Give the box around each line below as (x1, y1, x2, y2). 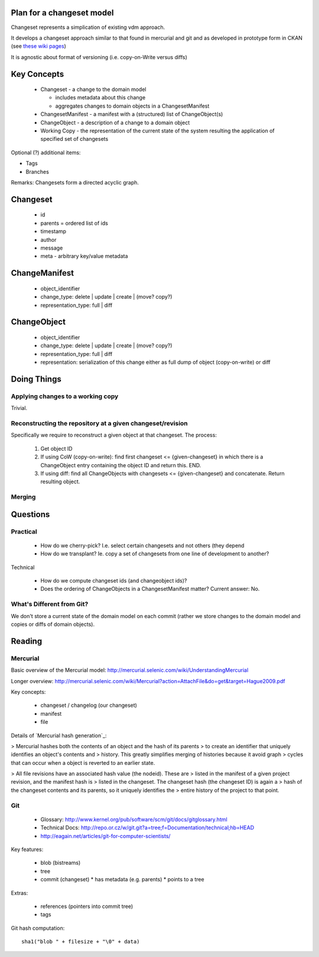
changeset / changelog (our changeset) (40, 701, 137, 709)
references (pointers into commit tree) (40, 903, 134, 910)
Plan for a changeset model (11, 8, 114, 18)
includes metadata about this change (55, 94, 146, 101)
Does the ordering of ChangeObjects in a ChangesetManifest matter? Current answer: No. (40, 586, 260, 593)
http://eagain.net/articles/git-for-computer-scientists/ (40, 832, 171, 839)
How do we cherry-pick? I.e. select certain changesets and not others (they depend (40, 542, 245, 549)
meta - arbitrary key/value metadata (40, 253, 128, 260)
